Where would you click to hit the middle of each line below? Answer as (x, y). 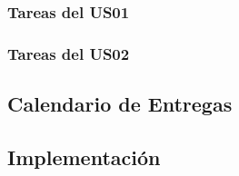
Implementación (84, 156)
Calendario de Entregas (120, 104)
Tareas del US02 (69, 53)
